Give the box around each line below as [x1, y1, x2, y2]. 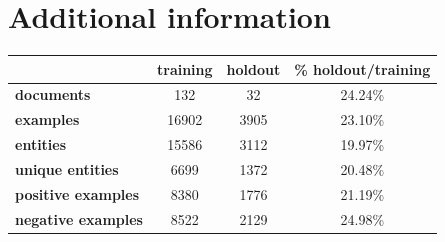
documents [15, 84, 91, 105]
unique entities [15, 159, 119, 179]
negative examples [15, 208, 143, 229]
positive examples [15, 183, 140, 204]
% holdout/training [294, 58, 431, 79]
